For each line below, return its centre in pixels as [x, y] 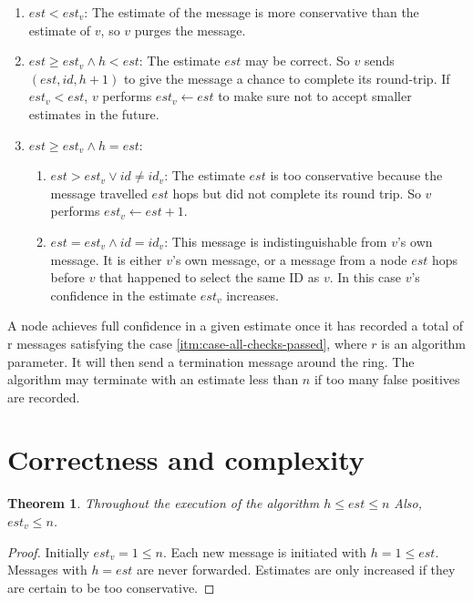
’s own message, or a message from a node [290, 259]
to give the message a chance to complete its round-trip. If [287, 78]
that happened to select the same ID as [210, 277]
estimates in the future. [94, 113]
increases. [252, 295]
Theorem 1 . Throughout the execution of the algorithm [164, 503]
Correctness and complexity [186, 459]
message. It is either [106, 259]
